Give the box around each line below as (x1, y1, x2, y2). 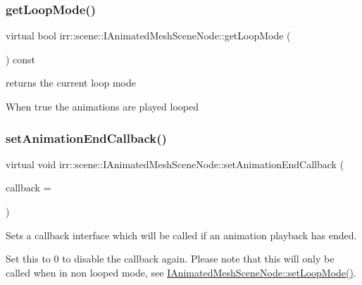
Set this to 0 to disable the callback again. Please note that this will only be (6, 251, 335, 266)
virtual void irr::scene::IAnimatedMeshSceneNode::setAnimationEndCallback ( (6, 156, 344, 171)
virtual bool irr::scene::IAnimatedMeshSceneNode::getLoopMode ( (6, 28, 291, 43)
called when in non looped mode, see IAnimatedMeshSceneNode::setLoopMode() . (6, 265, 356, 279)
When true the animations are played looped (6, 99, 199, 113)
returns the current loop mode (6, 75, 136, 90)
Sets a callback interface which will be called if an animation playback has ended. (6, 227, 357, 242)
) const (6, 51, 36, 66)
